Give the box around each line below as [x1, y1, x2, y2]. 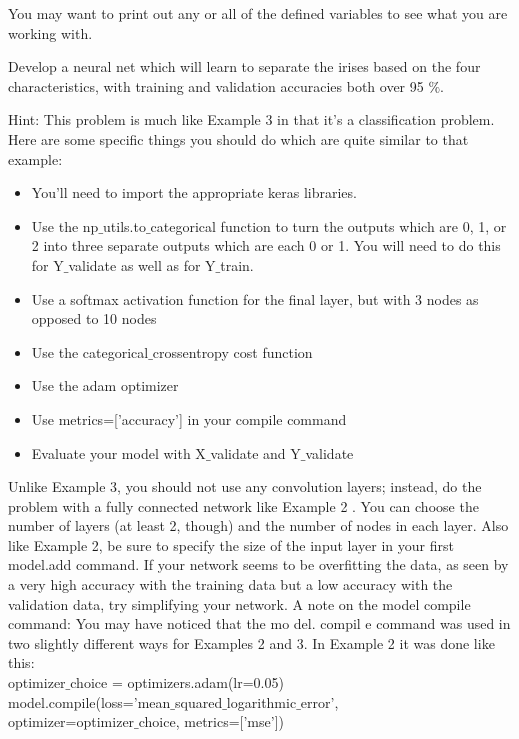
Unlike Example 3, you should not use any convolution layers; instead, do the [8, 476, 482, 497]
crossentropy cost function [152, 341, 313, 362]
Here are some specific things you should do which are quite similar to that [8, 128, 469, 149]
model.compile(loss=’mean [8, 691, 171, 712]
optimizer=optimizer [8, 711, 135, 732]
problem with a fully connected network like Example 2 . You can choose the [8, 495, 479, 516]
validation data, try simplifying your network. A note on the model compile [8, 593, 471, 614]
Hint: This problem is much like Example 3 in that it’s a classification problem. [8, 109, 495, 130]
